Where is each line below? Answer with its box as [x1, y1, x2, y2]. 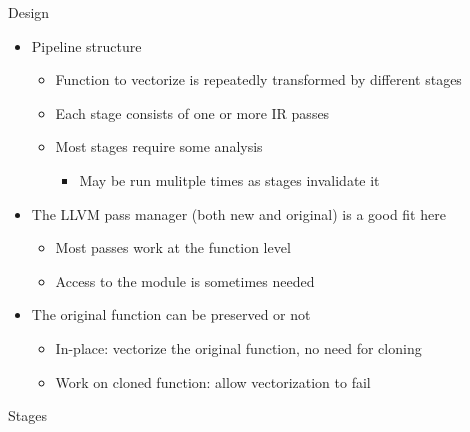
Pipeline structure [31, 35, 142, 56]
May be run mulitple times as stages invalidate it [79, 169, 380, 190]
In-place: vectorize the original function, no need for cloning [55, 337, 422, 358]
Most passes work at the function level [55, 237, 291, 258]
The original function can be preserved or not [31, 304, 311, 325]
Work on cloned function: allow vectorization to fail [55, 371, 371, 392]
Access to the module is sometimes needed [55, 270, 315, 291]
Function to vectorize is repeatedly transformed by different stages [55, 69, 462, 90]
